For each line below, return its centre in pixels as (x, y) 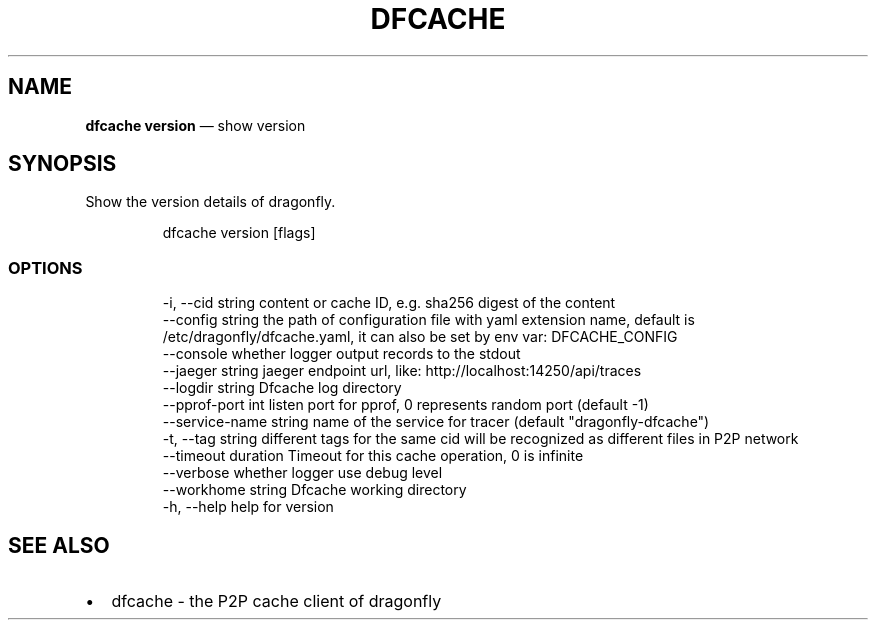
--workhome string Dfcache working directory (314, 490)
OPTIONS (45, 267)
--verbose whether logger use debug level (302, 473)
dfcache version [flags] (239, 233)
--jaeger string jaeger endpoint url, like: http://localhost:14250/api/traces (402, 371)
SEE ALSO (59, 545)
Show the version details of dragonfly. (210, 202)
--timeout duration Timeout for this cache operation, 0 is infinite (373, 456)
